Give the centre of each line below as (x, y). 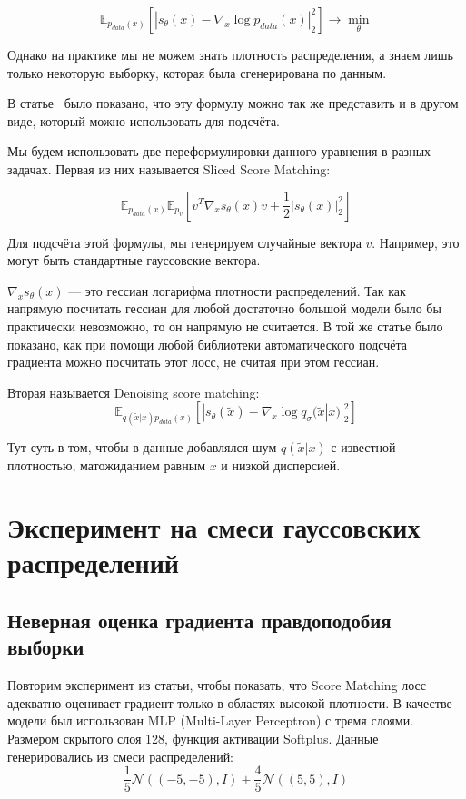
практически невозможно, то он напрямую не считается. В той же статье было (225, 326)
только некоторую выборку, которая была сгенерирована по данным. (197, 72)
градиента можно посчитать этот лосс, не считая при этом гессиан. (193, 362)
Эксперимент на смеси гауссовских (214, 527)
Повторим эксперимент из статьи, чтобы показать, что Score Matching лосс (217, 685)
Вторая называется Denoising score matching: (134, 392)
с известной (363, 446)
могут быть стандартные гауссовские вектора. (134, 260)
